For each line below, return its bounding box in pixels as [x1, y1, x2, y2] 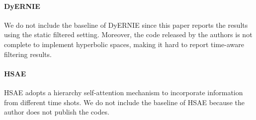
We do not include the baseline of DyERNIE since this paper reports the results [4, 19, 248, 30]
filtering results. [4, 49, 52, 59]
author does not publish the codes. [4, 107, 109, 117]
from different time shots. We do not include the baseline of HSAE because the [4, 97, 245, 107]
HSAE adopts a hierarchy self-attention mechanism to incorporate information [4, 87, 243, 97]
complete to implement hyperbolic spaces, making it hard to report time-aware [4, 39, 244, 49]
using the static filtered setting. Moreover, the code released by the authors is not [4, 29, 253, 40]
